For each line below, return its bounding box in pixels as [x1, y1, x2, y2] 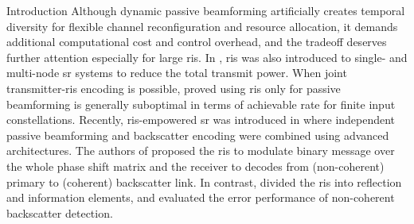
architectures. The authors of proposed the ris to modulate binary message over [6, 142, 395, 159]
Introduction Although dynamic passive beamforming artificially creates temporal [6, 2, 405, 18]
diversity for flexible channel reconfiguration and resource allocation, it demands [6, 17, 398, 34]
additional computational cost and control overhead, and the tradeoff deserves [6, 33, 387, 50]
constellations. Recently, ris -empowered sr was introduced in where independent [6, 111, 396, 128]
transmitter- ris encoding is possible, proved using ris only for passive [6, 79, 341, 96]
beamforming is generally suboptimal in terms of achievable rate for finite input [6, 95, 396, 112]
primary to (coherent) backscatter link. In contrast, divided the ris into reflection [6, 173, 402, 190]
